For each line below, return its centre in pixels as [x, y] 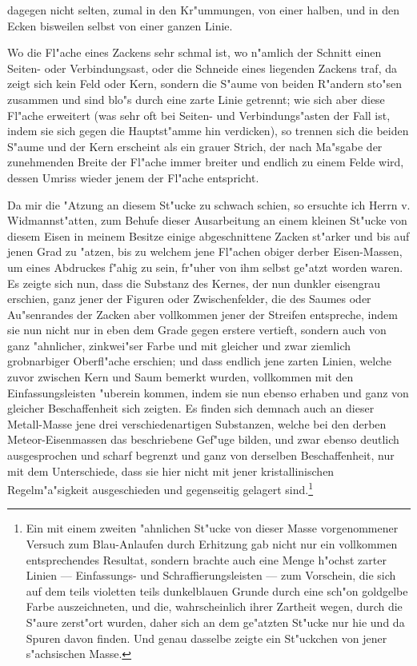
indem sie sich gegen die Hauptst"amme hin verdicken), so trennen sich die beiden [208, 131]
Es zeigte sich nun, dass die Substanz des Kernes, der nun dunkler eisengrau [194, 283]
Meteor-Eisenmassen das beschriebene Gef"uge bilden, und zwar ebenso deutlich [203, 439]
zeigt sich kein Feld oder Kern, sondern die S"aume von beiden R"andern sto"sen [204, 84]
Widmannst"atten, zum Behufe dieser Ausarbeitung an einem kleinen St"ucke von [207, 220]
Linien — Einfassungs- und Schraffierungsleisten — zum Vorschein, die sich [211, 575]
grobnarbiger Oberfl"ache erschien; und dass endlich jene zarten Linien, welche [199, 361]
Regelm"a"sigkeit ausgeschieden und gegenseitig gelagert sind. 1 [160, 488]
